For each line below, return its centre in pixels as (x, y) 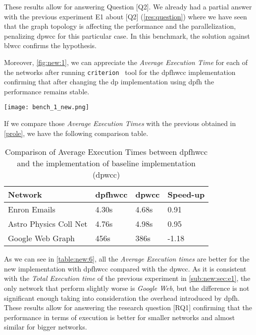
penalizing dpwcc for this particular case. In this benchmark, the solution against (127, 35)
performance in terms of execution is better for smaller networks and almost (120, 317)
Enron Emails (32, 209)
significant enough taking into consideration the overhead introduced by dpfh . (122, 298)
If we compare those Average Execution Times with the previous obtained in (120, 123)
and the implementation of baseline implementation (106, 163)
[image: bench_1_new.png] (47, 107)
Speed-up (186, 195)
